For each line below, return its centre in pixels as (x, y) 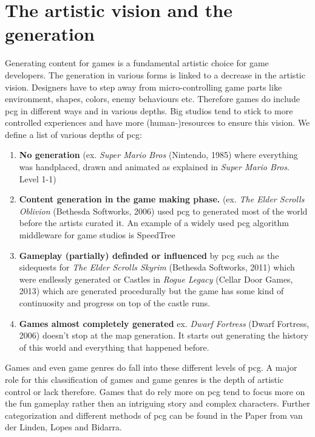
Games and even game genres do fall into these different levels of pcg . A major (151, 367)
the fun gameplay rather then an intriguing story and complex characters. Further (157, 403)
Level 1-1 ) (38, 178)
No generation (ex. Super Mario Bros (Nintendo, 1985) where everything (158, 155)
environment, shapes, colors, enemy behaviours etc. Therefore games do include (152, 99)
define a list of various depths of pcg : (73, 134)
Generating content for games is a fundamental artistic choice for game (137, 63)
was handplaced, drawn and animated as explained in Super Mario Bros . (154, 167)
